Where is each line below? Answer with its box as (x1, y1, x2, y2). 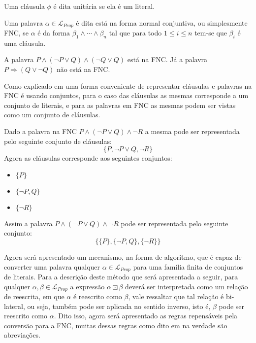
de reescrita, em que (4, 291, 64, 302)
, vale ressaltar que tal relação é (128, 291, 224, 302)
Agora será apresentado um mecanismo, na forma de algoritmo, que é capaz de (4, 251, 242, 262)
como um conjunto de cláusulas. (4, 109, 100, 120)
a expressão (70, 281, 105, 291)
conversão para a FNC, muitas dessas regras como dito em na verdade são (4, 320, 227, 330)
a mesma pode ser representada (145, 126, 240, 136)
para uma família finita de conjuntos (133, 261, 243, 272)
